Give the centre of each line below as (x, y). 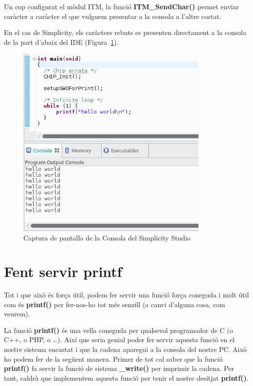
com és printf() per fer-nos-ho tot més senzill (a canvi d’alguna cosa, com (115, 304)
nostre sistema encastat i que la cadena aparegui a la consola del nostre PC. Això (125, 349)
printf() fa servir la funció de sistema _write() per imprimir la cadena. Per (119, 368)
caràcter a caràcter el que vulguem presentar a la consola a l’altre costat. (113, 16)
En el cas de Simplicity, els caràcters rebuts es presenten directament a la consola (125, 32)
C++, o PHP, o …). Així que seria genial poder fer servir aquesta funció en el (119, 340)
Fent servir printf (63, 271)
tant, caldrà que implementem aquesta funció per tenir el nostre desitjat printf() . (126, 377)
